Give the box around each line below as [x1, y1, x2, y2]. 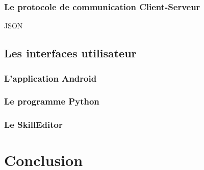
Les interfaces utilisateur [4, 45, 137, 61]
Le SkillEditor [4, 118, 63, 131]
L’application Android [4, 72, 97, 84]
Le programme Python [4, 95, 99, 108]
